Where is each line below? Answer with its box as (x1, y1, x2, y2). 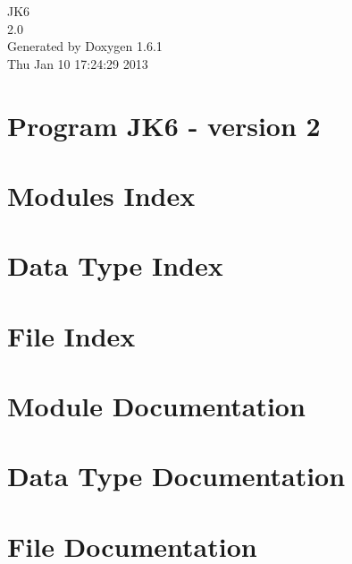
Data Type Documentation (7, 457, 346, 494)
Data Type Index (7, 247, 223, 284)
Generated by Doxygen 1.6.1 (7, 37, 163, 56)
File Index (7, 317, 136, 354)
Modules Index (7, 176, 196, 213)
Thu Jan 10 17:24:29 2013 (7, 54, 148, 73)
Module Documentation (7, 388, 306, 424)
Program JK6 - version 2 (7, 107, 321, 143)
